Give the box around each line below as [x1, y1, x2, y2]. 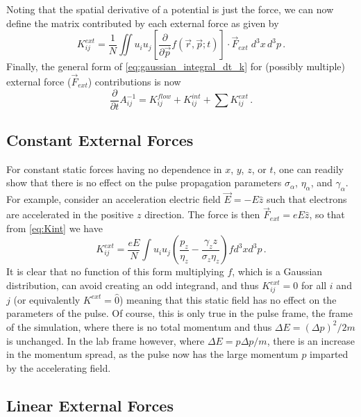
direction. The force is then [144, 207, 260, 222]
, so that [309, 207, 345, 222]
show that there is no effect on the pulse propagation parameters [6, 175, 282, 190]
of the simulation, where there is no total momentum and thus [6, 319, 272, 334]
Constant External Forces [6, 129, 194, 151]
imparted [310, 347, 349, 361]
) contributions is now [87, 74, 181, 88]
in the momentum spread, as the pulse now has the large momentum [6, 347, 299, 361]
